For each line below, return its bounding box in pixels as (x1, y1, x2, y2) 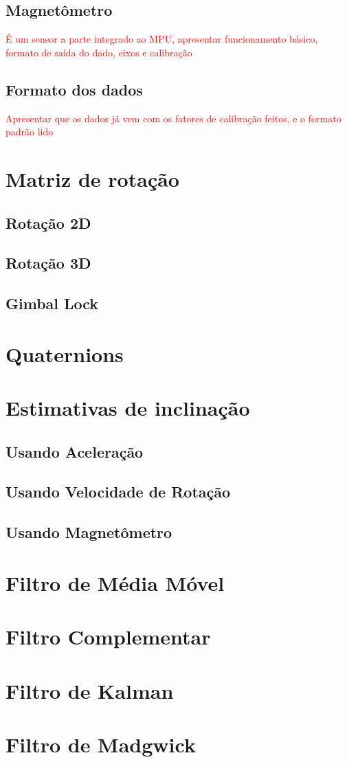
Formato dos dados (5, 78, 143, 100)
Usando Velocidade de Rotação (5, 481, 231, 502)
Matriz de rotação (5, 164, 179, 192)
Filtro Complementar (5, 623, 211, 651)
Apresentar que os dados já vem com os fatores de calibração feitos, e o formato (5, 111, 342, 125)
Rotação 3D (5, 252, 91, 273)
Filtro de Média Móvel (5, 568, 225, 596)
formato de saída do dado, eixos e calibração (5, 45, 192, 59)
